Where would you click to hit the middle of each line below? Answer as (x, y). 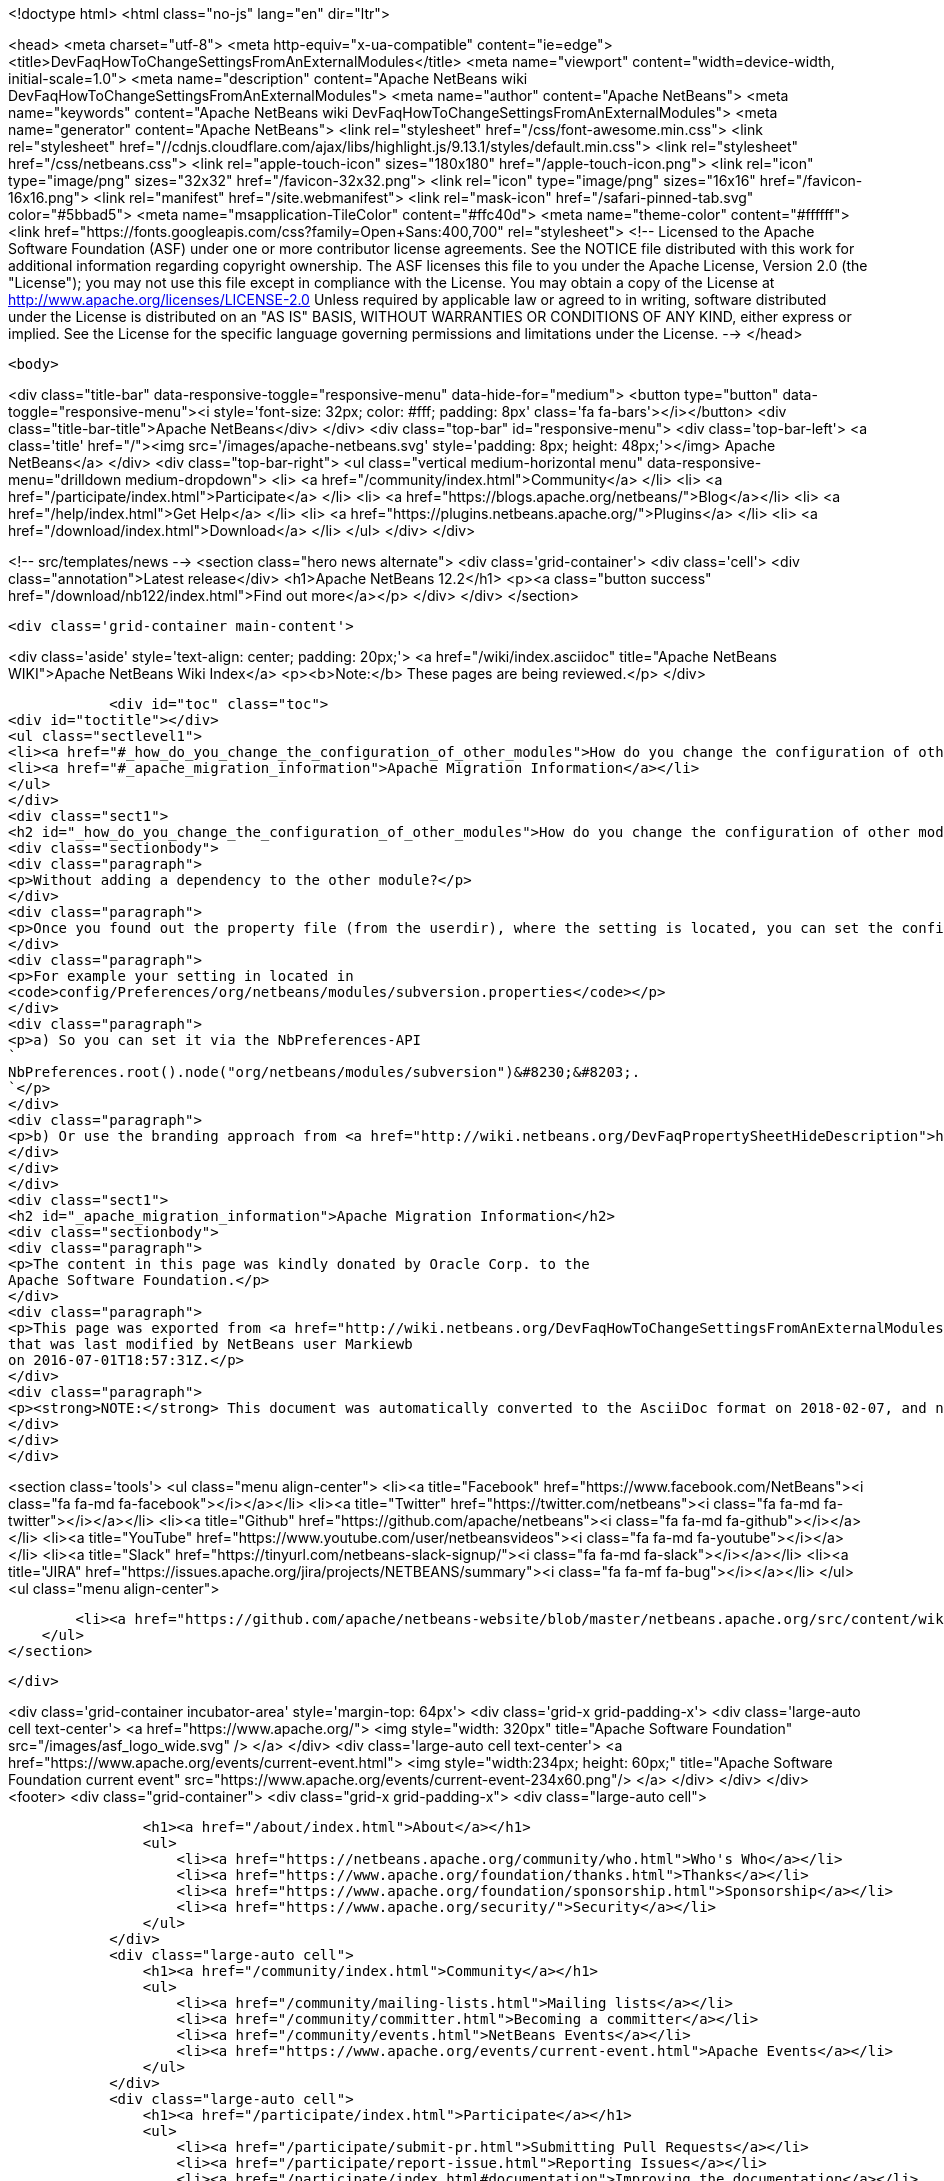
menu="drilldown (65, 479)
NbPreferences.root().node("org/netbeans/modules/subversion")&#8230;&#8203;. (324, 1072)
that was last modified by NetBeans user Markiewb (210, 1344)
